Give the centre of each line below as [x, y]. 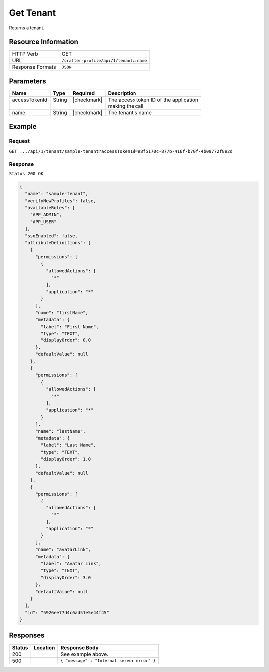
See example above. [84, 654]
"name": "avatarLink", [63, 550]
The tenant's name [130, 112]
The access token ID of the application [153, 100]
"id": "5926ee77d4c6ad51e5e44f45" [67, 612]
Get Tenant [33, 13]
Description [122, 93]
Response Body [80, 647]
